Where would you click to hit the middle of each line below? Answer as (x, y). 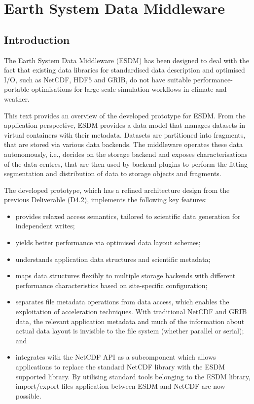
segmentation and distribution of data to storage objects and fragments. (113, 173)
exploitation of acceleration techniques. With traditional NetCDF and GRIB (131, 312)
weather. (17, 98)
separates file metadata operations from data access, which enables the (122, 302)
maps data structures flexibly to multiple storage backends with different (126, 275)
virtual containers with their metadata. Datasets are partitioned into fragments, (125, 134)
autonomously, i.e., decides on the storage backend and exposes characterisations (126, 154)
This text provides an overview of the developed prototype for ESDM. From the (125, 115)
